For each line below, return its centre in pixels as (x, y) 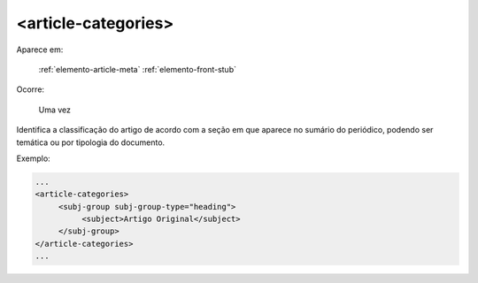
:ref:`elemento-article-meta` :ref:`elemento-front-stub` (137, 69)
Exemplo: (33, 158)
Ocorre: (30, 89)
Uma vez (54, 110)
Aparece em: (40, 50)
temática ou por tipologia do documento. (91, 142)
